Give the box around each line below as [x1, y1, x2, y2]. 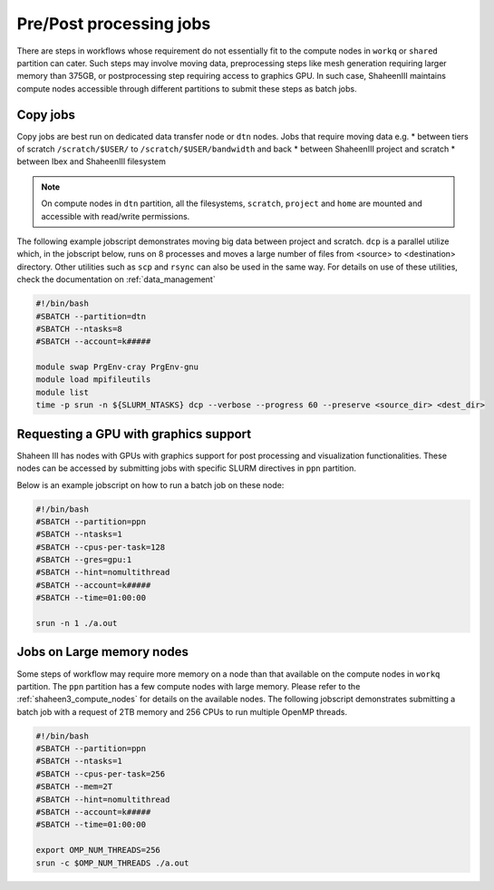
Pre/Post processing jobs [16, 14, 211, 34]
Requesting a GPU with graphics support [16, 426, 252, 442]
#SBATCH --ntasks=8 [35, 323, 122, 334]
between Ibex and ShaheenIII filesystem [16, 156, 167, 167]
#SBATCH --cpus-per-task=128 [35, 542, 166, 553]
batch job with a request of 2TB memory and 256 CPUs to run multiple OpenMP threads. [16, 706, 348, 717]
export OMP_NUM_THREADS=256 [35, 845, 160, 856]
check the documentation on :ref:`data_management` [16, 274, 217, 285]
